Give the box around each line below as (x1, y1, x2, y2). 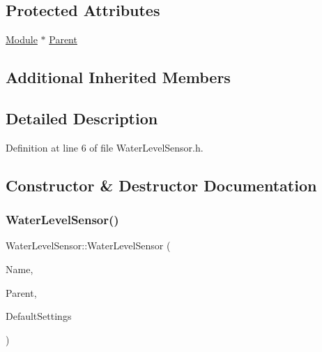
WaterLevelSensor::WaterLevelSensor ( (6, 238, 171, 253)
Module (6, 32, 38, 47)
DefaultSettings (6, 309, 72, 323)
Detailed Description (6, 107, 158, 129)
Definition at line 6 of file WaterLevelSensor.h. (6, 140, 204, 154)
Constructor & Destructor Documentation (6, 174, 317, 196)
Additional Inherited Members (6, 66, 231, 88)
